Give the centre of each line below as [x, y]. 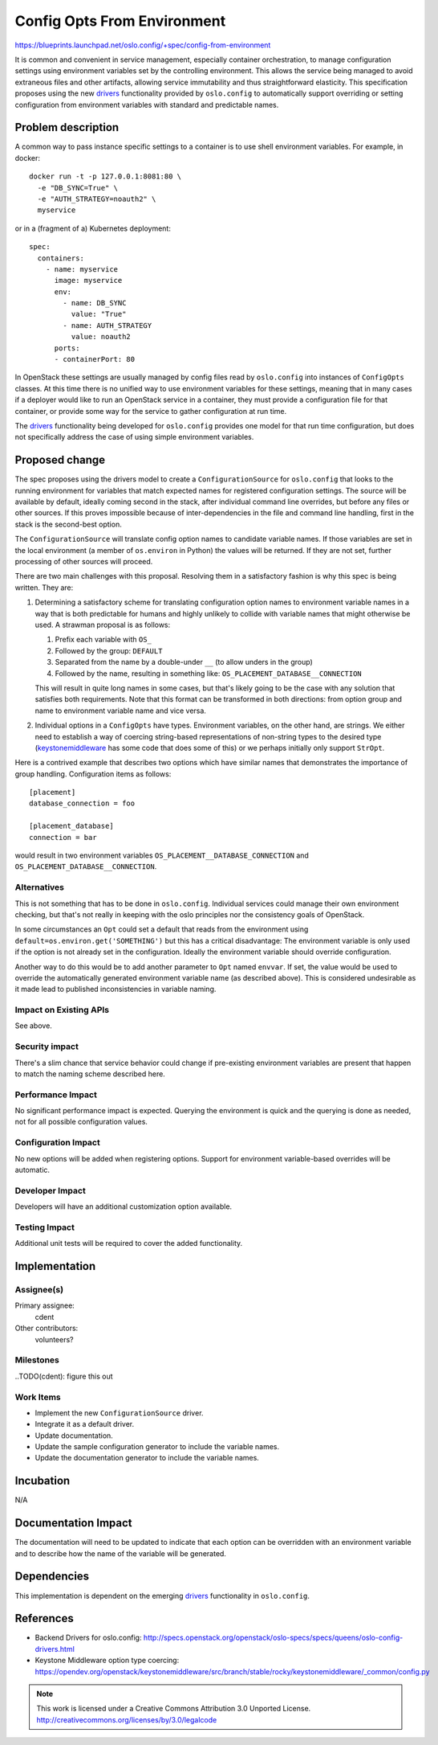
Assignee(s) [39, 1290]
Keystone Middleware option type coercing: [107, 1661]
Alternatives [39, 887]
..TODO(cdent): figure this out [64, 1376]
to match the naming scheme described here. [90, 1074]
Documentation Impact [73, 1523]
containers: [61, 258]
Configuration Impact [57, 1143]
